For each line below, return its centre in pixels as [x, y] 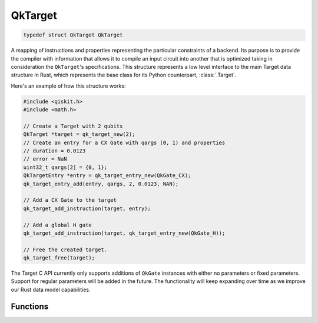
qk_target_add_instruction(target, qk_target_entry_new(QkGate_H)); [124, 233]
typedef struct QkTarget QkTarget [73, 35]
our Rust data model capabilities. [51, 289]
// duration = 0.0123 [54, 151]
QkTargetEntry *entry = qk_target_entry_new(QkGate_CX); [107, 176]
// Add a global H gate [58, 225]
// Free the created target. [65, 249]
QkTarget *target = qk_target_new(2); [79, 134]
